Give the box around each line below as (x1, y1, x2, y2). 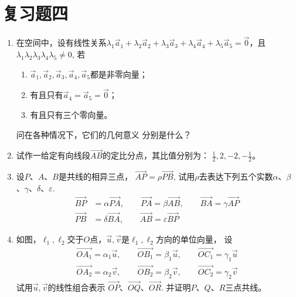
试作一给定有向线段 (16, 149, 90, 161)
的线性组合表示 (47, 281, 106, 293)
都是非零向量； (90, 67, 148, 80)
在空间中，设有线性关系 (16, 36, 107, 49)
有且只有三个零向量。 (30, 108, 113, 120)
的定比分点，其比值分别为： (102, 149, 209, 161)
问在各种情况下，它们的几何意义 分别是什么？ (16, 128, 192, 140)
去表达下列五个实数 (199, 170, 273, 183)
